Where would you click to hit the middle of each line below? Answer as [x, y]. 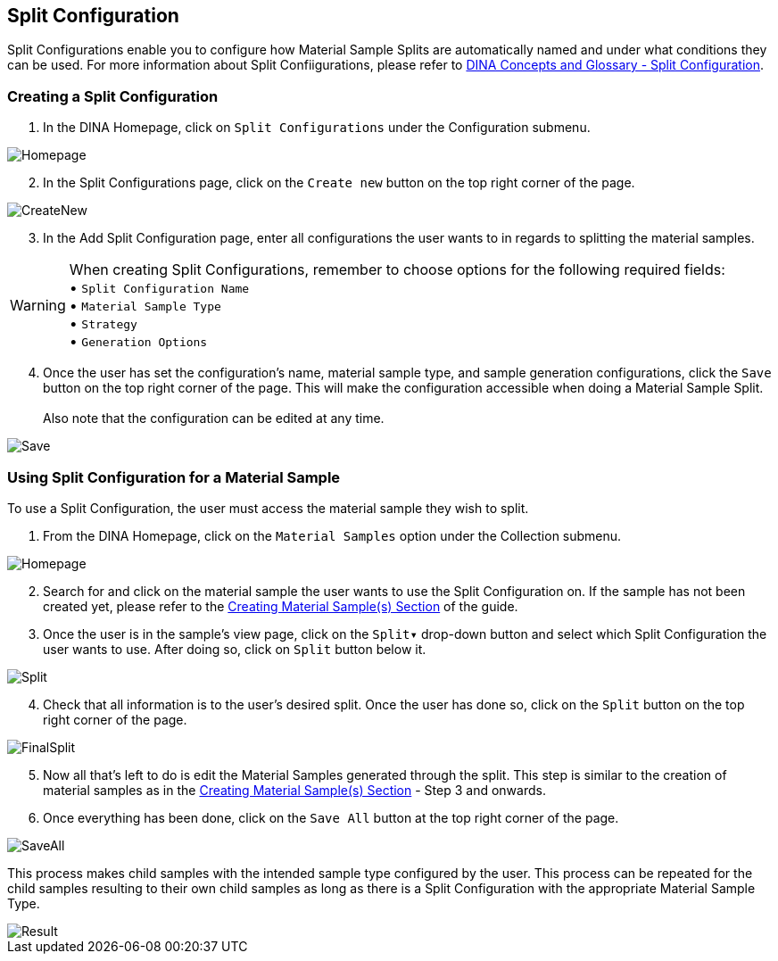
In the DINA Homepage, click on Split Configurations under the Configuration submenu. [317, 128]
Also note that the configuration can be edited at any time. [214, 418]
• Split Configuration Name [159, 288]
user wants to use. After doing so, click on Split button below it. [235, 649]
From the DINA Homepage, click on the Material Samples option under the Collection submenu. [332, 535]
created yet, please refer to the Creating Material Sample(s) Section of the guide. [281, 606]
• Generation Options [138, 341]
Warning [38, 306]
